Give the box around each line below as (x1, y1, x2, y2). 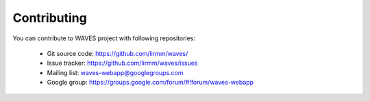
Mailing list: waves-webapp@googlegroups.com (47, 68, 184, 76)
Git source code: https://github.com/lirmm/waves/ (47, 49, 188, 57)
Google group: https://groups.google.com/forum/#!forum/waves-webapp (47, 78, 254, 87)
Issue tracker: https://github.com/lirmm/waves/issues (47, 59, 198, 68)
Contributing (12, 10, 87, 25)
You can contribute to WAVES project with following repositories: (12, 34, 195, 42)
